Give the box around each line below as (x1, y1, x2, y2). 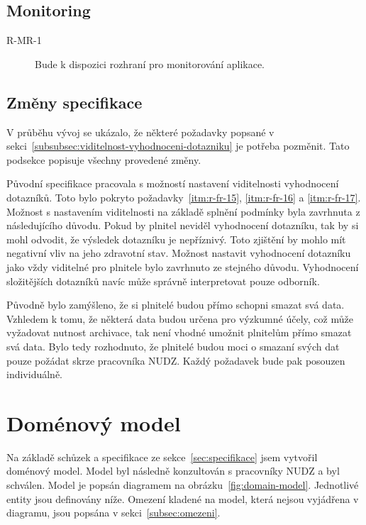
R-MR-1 (6, 33, 42, 48)
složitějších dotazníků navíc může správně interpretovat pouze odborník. (6, 273, 320, 288)
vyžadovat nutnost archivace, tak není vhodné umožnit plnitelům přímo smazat (6, 325, 352, 340)
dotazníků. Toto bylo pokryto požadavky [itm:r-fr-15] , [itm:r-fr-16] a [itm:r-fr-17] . (6, 189, 361, 204)
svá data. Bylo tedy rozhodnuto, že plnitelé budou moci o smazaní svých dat (6, 338, 340, 353)
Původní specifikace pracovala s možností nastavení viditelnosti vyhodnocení (6, 176, 339, 191)
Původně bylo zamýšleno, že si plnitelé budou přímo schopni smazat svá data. (6, 297, 345, 312)
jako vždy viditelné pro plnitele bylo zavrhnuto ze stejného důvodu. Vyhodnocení (6, 259, 359, 274)
